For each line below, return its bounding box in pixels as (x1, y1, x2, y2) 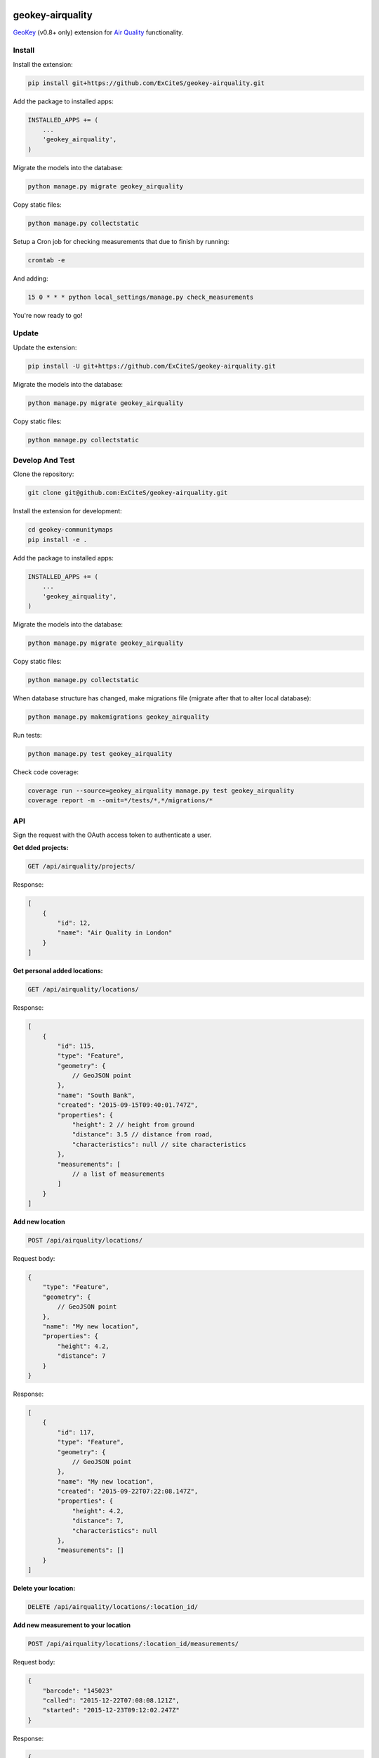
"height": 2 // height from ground (72, 1121, 194, 1129)
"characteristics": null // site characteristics (72, 1140, 246, 1148)
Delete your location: (13, 1584, 76, 1593)
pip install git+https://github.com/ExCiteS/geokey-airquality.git (27, 79, 265, 87)
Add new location (13, 1217, 66, 1226)
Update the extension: (13, 343, 77, 352)
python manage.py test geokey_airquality (27, 750, 173, 757)
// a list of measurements (72, 1169, 165, 1178)
